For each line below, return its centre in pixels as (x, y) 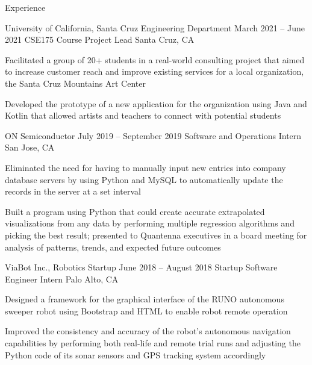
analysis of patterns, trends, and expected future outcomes (113, 247)
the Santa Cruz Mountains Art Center (75, 83)
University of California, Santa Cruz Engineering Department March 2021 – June (155, 27)
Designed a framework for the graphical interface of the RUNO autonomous (145, 299)
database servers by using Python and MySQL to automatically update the (144, 179)
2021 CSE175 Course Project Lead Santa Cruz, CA (100, 39)
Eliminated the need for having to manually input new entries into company (145, 167)
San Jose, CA (30, 147)
